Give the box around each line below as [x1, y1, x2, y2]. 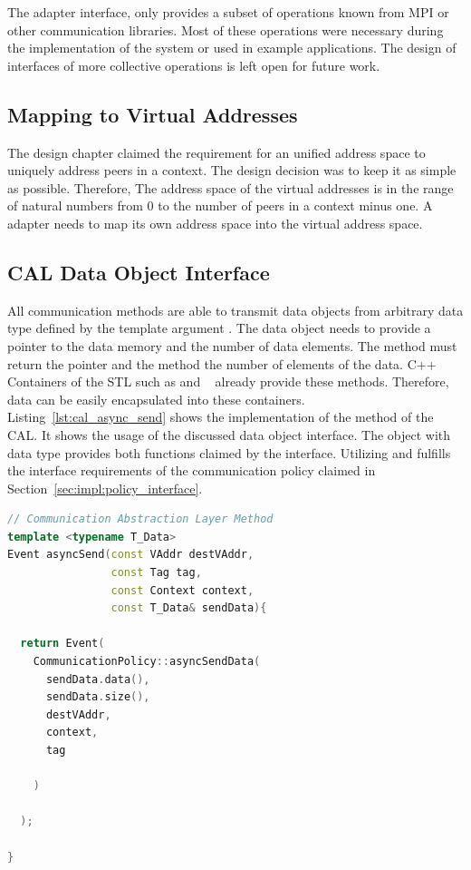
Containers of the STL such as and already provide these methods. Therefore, [7, 372, 449, 391]
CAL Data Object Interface [7, 258, 270, 286]
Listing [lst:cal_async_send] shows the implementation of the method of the [7, 407, 434, 426]
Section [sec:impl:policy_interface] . [7, 478, 203, 497]
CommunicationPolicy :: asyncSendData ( [33, 655, 261, 669]
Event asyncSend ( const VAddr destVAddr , [7, 548, 255, 562]
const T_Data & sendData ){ [111, 601, 267, 615]
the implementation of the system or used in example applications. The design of [7, 38, 457, 57]
